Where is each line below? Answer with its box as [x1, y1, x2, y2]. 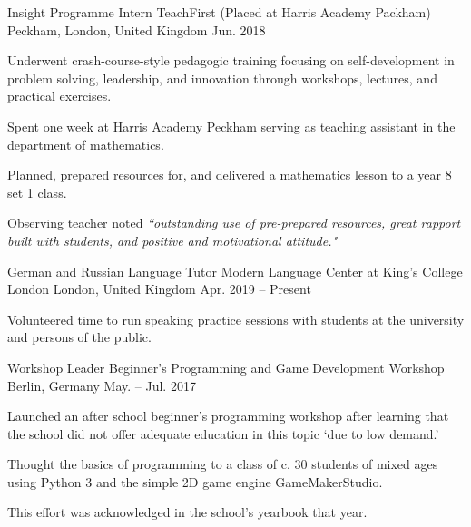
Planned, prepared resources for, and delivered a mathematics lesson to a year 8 [7, 165, 452, 184]
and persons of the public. [7, 327, 152, 346]
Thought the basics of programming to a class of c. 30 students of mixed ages [7, 454, 438, 473]
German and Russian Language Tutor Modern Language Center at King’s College [7, 261, 463, 280]
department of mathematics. [7, 134, 164, 153]
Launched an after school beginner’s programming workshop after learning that [7, 406, 449, 425]
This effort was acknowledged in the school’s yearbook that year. [7, 503, 368, 522]
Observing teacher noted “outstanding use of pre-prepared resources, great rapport [7, 213, 461, 232]
